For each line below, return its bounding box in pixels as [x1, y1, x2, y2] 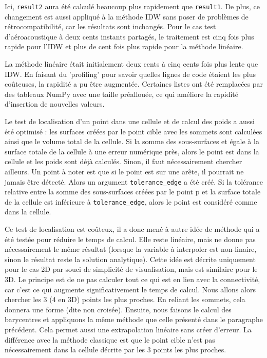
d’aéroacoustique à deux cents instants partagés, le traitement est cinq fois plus [5, 31, 254, 42]
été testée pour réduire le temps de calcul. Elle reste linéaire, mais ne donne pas [5, 233, 256, 244]
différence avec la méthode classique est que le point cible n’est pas [5, 334, 215, 345]
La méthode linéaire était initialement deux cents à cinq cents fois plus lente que [5, 58, 258, 69]
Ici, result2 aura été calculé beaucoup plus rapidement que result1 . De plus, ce [5, 1, 260, 11]
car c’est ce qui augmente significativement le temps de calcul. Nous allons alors [5, 284, 256, 294]
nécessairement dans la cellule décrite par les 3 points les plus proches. [5, 344, 226, 355]
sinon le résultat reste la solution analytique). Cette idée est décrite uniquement [5, 253, 256, 264]
